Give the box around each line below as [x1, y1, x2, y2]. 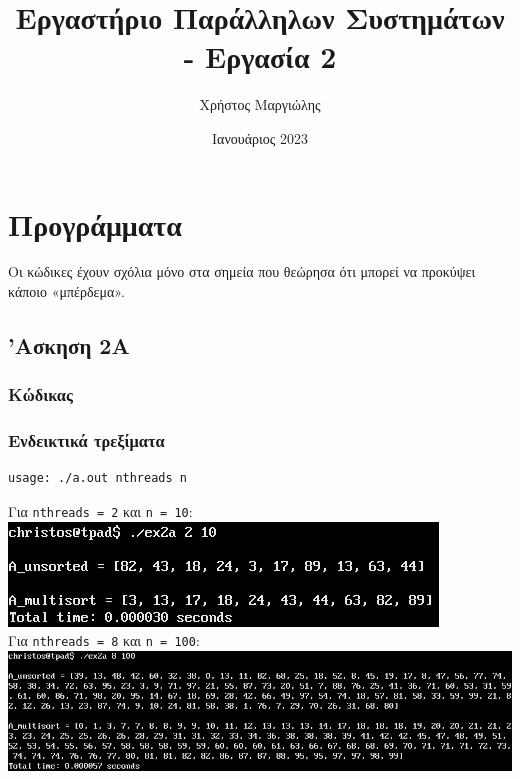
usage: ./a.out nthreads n [8, 471, 187, 486]
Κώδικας [8, 382, 73, 407]
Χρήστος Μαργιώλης [199, 94, 321, 115]
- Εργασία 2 [183, 36, 337, 77]
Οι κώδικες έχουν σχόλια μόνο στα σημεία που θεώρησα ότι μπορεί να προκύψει [8, 261, 476, 282]
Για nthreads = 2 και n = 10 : [8, 501, 193, 522]
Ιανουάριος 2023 [212, 127, 308, 148]
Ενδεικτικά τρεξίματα [8, 428, 165, 453]
